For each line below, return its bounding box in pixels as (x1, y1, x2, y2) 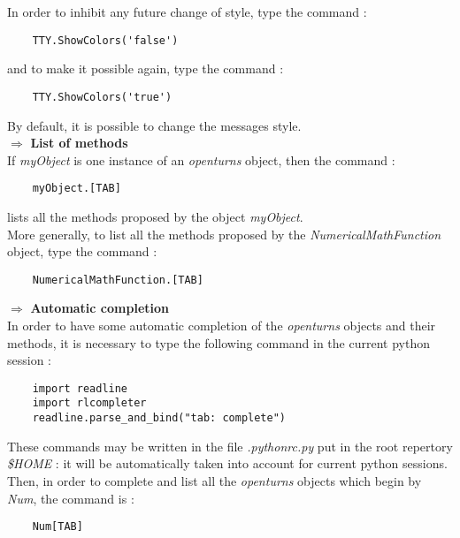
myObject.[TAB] (32, 182, 121, 195)
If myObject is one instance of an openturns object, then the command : (7, 150, 395, 169)
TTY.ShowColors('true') (32, 90, 172, 103)
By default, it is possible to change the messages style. (7, 116, 302, 134)
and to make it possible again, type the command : (7, 59, 284, 78)
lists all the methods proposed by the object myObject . (7, 207, 303, 225)
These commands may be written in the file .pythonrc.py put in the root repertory (7, 436, 453, 455)
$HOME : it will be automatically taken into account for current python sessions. (7, 454, 448, 473)
